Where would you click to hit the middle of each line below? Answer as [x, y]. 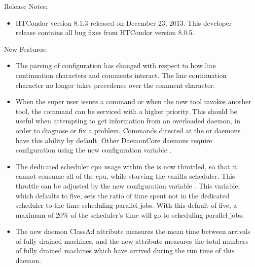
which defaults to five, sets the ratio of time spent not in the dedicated [122, 195]
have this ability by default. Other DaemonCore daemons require [114, 140]
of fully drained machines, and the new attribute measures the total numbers [132, 241]
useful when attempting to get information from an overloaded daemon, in [128, 121]
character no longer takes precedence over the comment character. [115, 85]
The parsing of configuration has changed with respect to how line [116, 65]
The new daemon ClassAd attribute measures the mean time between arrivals [133, 231]
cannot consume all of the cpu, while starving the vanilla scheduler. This [125, 176]
